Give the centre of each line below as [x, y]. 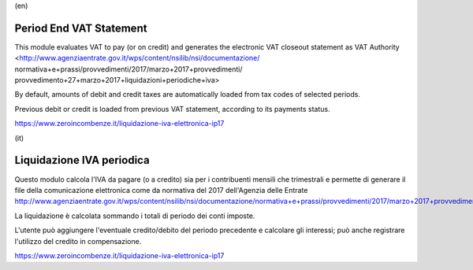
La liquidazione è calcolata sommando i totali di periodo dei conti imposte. [135, 216]
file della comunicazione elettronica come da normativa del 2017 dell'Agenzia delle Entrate [161, 190]
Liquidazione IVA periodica [82, 160]
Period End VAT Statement [81, 28]
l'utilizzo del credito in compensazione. [78, 241]
